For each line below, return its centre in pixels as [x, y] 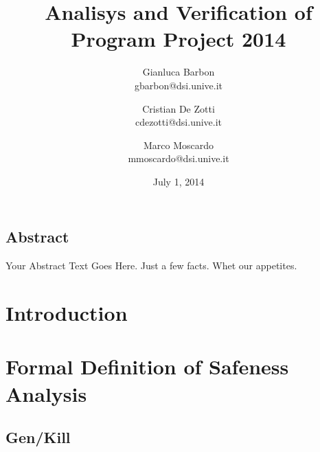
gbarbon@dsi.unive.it [179, 85]
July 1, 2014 [179, 181]
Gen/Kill [38, 437]
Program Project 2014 [179, 39]
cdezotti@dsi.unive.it [179, 122]
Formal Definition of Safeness [147, 366]
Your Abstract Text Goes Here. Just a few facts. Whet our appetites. [151, 265]
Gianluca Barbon [179, 72]
